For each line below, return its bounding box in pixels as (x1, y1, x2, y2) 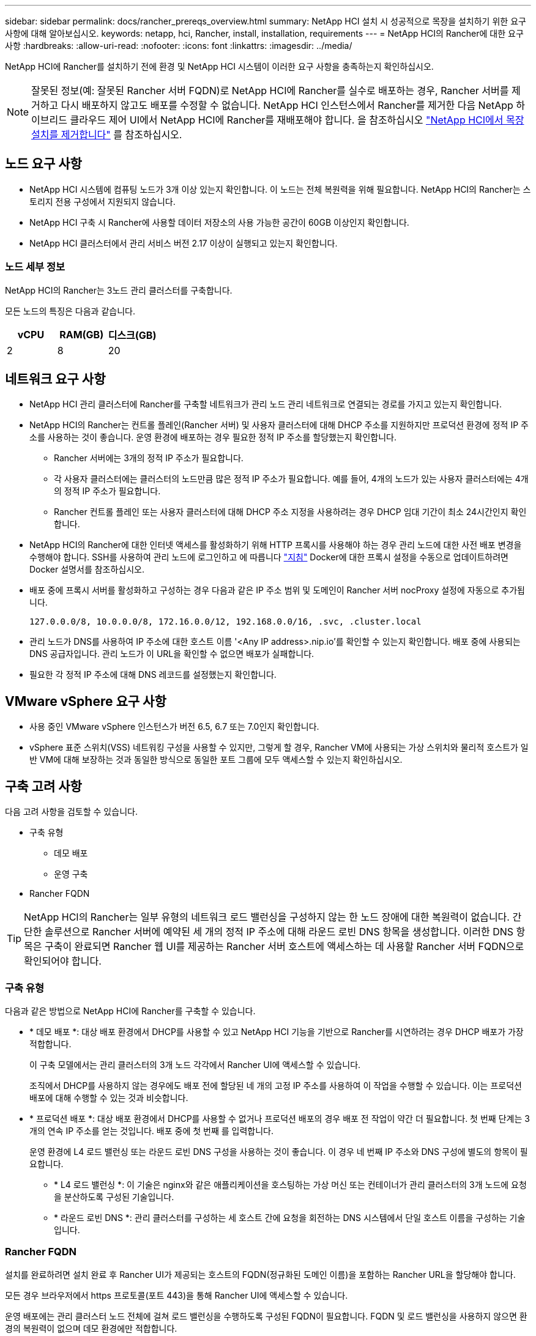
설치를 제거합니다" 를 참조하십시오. (31, 128, 182, 141)
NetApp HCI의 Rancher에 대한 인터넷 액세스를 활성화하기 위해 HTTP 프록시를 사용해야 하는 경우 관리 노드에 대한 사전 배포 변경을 (29, 540, 522, 551)
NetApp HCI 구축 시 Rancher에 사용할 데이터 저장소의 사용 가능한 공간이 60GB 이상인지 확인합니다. (29, 217, 409, 228)
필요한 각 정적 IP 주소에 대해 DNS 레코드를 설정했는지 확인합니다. (29, 669, 277, 680)
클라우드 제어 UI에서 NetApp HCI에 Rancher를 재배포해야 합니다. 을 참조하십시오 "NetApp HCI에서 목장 (70, 114, 524, 126)
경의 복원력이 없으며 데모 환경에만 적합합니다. (5, 1323, 177, 1334)
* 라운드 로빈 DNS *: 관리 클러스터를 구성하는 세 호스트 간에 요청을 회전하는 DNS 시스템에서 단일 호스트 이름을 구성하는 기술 (54, 1212, 526, 1223)
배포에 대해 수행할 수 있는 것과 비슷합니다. (29, 1092, 188, 1103)
